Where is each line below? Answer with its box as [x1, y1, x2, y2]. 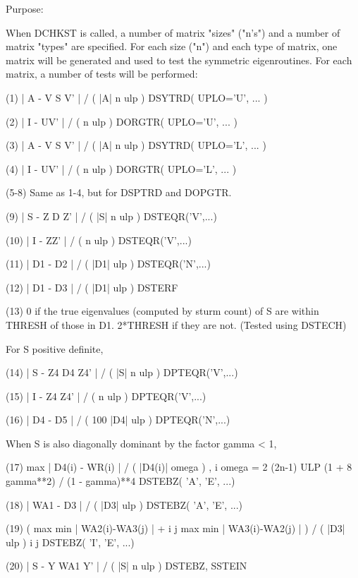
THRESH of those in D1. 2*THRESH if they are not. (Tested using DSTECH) [6, 317, 347, 332]
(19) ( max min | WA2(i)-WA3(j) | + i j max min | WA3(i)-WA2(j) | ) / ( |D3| [6, 521, 345, 536]
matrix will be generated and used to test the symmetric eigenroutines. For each [6, 52, 352, 67]
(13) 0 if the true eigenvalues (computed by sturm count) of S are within [6, 303, 319, 318]
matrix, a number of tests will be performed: [6, 66, 198, 81]
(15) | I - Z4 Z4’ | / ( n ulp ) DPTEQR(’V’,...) [6, 388, 206, 403]
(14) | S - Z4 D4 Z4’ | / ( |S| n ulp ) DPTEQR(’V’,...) [6, 365, 238, 380]
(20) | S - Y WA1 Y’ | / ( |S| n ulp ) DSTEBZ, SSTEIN [6, 558, 247, 573]
